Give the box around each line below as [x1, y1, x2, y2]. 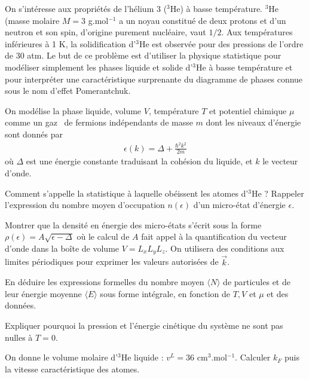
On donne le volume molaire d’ [5, 351, 118, 363]
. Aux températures [221, 26, 293, 38]
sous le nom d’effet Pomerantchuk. [5, 84, 131, 97]
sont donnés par [5, 127, 63, 140]
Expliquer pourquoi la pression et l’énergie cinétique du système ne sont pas [5, 319, 283, 332]
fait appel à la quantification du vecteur [141, 230, 287, 243]
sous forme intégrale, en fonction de [100, 287, 230, 299]
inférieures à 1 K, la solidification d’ [5, 37, 136, 50]
